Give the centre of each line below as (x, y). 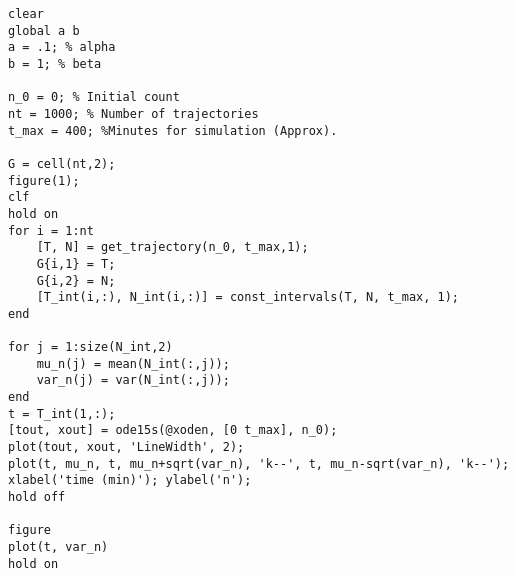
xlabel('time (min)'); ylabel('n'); (130, 480)
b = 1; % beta (55, 63)
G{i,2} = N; (76, 280)
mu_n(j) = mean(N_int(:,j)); (133, 363)
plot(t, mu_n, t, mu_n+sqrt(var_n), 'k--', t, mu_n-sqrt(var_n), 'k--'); (259, 463)
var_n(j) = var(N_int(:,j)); (133, 380)
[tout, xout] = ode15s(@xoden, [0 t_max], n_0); (173, 430)
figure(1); (44, 180)
